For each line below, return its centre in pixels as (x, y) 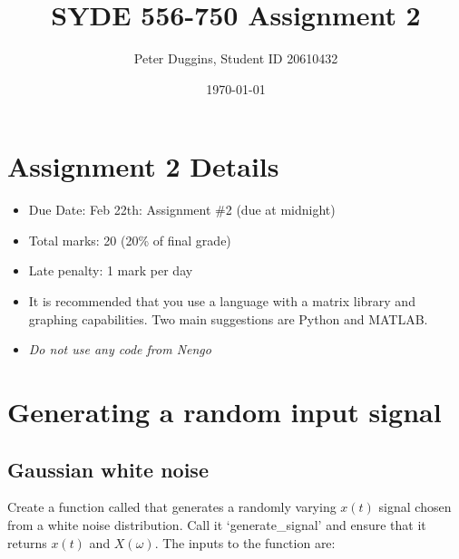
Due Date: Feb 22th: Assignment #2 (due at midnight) (182, 210)
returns (27, 542)
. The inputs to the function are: (245, 542)
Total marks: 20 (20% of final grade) (130, 240)
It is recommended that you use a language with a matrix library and (222, 301)
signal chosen (415, 507)
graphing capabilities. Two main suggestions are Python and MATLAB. (228, 318)
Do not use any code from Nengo (120, 349)
